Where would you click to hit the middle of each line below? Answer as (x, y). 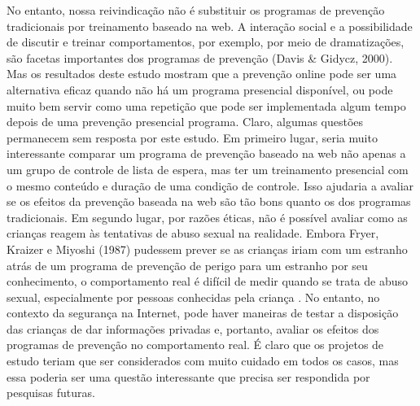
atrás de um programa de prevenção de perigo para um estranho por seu (187, 265)
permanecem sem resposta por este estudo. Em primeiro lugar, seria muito (192, 137)
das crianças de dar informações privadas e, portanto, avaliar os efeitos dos (193, 328)
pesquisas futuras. (51, 393)
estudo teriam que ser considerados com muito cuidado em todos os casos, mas (203, 361)
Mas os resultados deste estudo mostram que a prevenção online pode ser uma (202, 74)
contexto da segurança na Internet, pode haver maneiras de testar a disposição (203, 313)
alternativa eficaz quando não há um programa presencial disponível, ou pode (200, 89)
